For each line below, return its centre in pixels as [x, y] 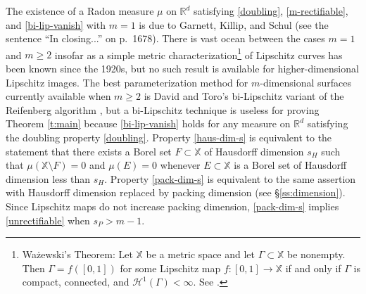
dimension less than [48, 178]
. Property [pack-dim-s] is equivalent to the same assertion [230, 178]
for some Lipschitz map [170, 268]
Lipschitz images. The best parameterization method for [127, 82]
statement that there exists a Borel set [89, 151]
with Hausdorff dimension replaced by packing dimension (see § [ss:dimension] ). [176, 192]
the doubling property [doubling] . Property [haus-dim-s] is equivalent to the [169, 137]
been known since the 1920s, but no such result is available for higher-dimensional [182, 69]
